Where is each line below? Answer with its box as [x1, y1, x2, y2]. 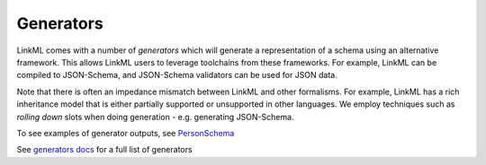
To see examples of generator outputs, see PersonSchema [16, 127, 235, 138]
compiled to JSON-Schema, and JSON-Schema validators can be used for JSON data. [16, 70, 337, 81]
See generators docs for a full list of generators [16, 144, 193, 155]
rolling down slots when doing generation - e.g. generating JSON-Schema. [16, 111, 294, 122]
